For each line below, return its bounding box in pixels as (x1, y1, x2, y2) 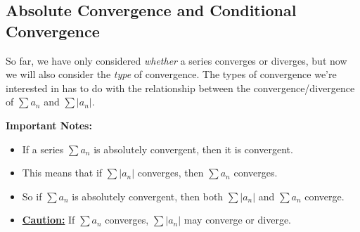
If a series (22, 141, 64, 156)
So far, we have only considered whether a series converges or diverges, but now (6, 53, 347, 67)
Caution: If (22, 212, 75, 227)
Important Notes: (6, 117, 92, 132)
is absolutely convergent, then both (72, 188, 224, 203)
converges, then (137, 165, 204, 180)
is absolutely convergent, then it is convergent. (94, 141, 293, 156)
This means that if (22, 165, 103, 180)
